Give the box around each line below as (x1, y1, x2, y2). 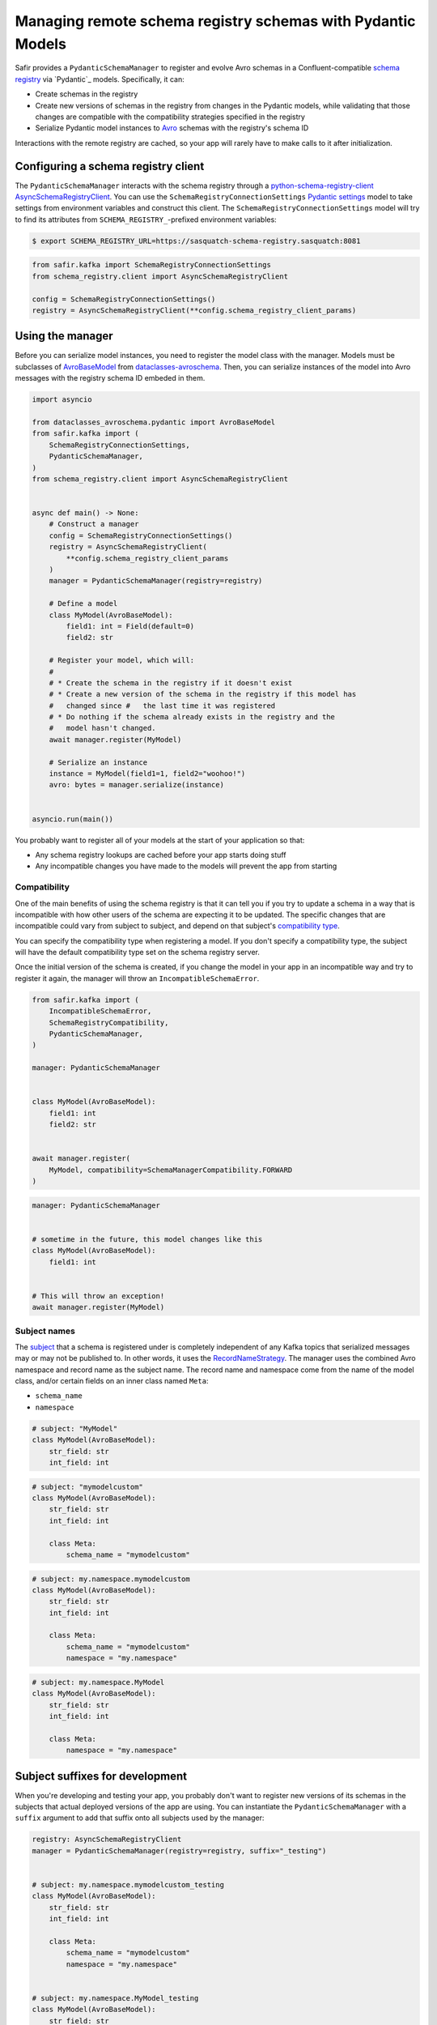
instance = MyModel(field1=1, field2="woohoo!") (49, 769, 246, 778)
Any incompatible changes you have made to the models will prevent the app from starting (35, 861, 337, 871)
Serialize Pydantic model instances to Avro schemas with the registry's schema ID (35, 123, 309, 133)
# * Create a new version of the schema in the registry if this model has (49, 689, 357, 699)
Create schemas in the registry (35, 89, 138, 99)
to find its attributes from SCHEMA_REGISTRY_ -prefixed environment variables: (15, 215, 277, 224)
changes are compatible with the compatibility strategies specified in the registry (35, 112, 305, 122)
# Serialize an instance (49, 757, 148, 767)
